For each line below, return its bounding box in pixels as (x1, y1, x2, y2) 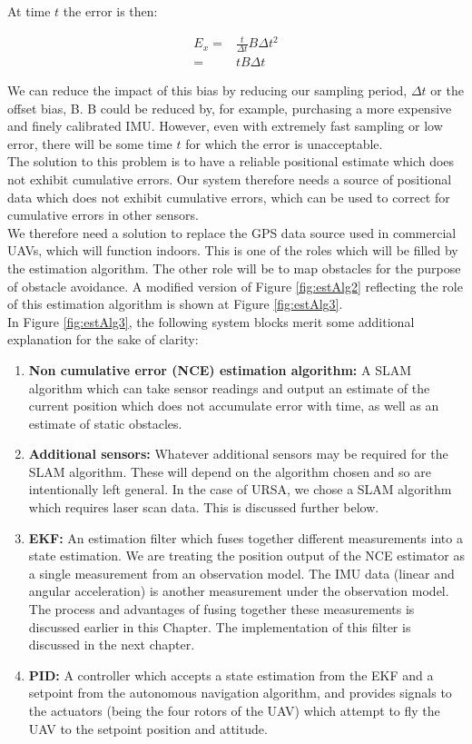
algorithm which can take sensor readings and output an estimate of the (28, 378, 430, 397)
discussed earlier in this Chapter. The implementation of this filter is (28, 617, 411, 636)
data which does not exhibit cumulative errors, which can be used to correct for (7, 187, 450, 206)
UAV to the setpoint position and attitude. (28, 719, 268, 738)
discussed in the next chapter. (28, 635, 195, 654)
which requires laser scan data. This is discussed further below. (28, 498, 379, 517)
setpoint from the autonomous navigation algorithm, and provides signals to (28, 683, 452, 702)
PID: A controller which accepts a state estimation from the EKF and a (28, 665, 434, 684)
